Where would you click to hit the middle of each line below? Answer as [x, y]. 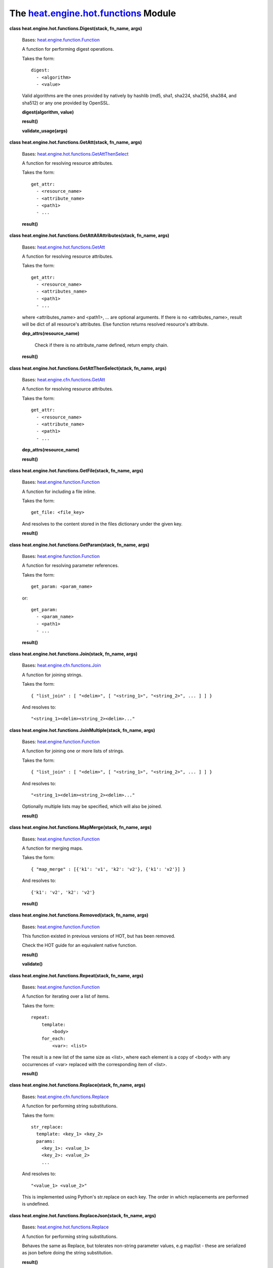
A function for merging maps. [53, 848]
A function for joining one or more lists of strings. [73, 751]
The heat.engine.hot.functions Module [93, 13]
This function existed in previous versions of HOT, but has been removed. [99, 936]
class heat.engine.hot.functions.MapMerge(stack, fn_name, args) [80, 827]
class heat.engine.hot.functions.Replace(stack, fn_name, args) [78, 1085]
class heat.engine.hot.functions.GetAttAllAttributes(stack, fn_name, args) [89, 235]
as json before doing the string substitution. [67, 1253]
